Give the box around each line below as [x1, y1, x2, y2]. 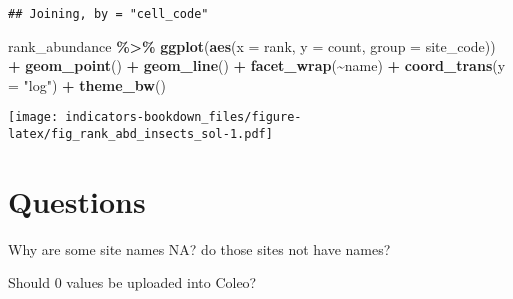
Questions [8, 180, 146, 221]
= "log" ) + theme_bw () [8, 74, 166, 95]
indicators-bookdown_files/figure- [65, 110, 302, 125]
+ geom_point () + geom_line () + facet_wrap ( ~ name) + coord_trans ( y [8, 55, 506, 76]
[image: [8, 110, 59, 125]
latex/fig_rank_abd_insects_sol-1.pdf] [8, 127, 273, 142]
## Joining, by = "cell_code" [8, 7, 209, 21]
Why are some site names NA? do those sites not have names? [8, 238, 391, 259]
